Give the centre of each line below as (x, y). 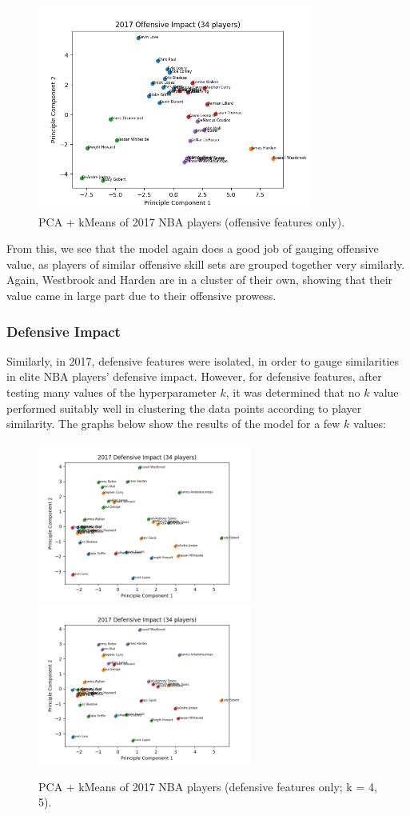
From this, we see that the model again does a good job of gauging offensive (193, 248)
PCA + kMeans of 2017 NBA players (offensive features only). (192, 221)
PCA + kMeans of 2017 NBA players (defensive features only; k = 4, (208, 786)
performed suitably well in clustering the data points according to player (184, 408)
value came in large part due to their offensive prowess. (141, 296)
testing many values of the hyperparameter (111, 392)
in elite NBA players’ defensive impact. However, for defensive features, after (194, 376)
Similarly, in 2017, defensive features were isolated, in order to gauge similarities (203, 360)
